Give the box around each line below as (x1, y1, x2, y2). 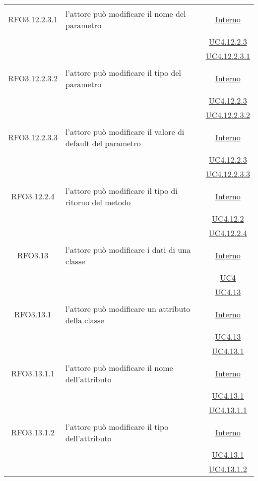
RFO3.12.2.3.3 (8, 131, 58, 143)
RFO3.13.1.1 (11, 367, 55, 379)
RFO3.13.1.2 (11, 426, 55, 438)
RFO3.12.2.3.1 (8, 13, 58, 25)
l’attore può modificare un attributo (65, 302, 191, 314)
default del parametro (65, 137, 141, 149)
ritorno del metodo (65, 196, 131, 208)
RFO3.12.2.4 (11, 190, 55, 202)
